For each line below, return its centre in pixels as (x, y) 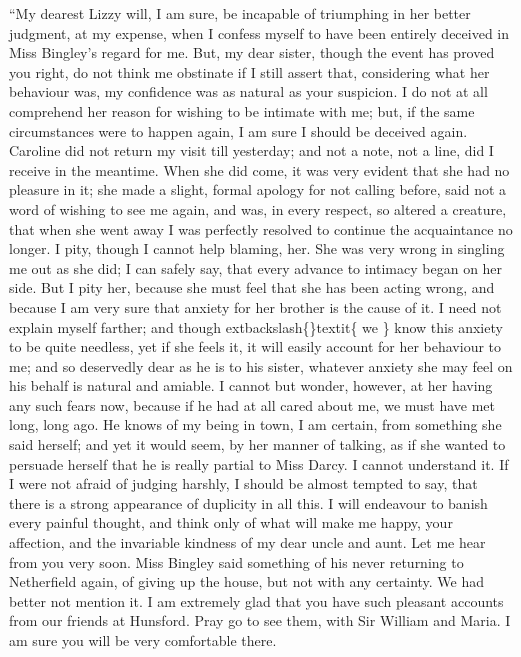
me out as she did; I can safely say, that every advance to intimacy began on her (256, 267)
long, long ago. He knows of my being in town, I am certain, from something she (255, 424)
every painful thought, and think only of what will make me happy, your (231, 522)
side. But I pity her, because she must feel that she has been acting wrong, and (252, 287)
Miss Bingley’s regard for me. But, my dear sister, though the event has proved (252, 52)
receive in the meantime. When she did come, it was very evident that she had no (259, 169)
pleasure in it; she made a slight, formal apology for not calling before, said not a (258, 189)
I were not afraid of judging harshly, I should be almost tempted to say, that (243, 483)
